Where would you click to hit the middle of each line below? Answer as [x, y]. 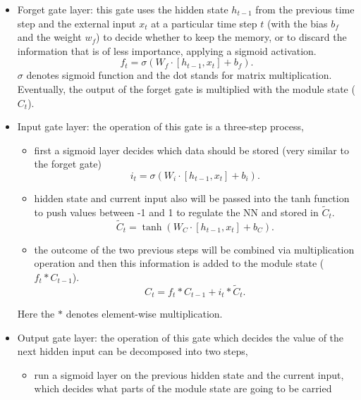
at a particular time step [204, 23]
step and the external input [77, 23]
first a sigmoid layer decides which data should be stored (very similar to [191, 150]
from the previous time [305, 9]
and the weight [49, 37]
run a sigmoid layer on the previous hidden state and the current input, [189, 374]
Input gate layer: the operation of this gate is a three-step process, [160, 126]
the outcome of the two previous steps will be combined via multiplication [194, 249]
